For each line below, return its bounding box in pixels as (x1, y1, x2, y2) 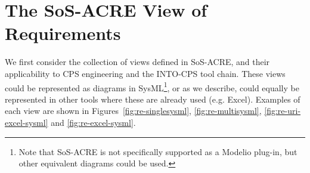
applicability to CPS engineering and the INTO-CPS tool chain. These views (5, 67, 286, 79)
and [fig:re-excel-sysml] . (51, 116, 136, 128)
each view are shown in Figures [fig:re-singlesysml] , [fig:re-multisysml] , (5, 104, 262, 117)
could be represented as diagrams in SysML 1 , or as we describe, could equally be (5, 79, 299, 94)
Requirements (5, 21, 121, 45)
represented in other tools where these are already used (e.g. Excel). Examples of (5, 92, 300, 105)
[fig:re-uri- (264, 104, 301, 117)
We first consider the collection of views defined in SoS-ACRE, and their (5, 55, 270, 68)
